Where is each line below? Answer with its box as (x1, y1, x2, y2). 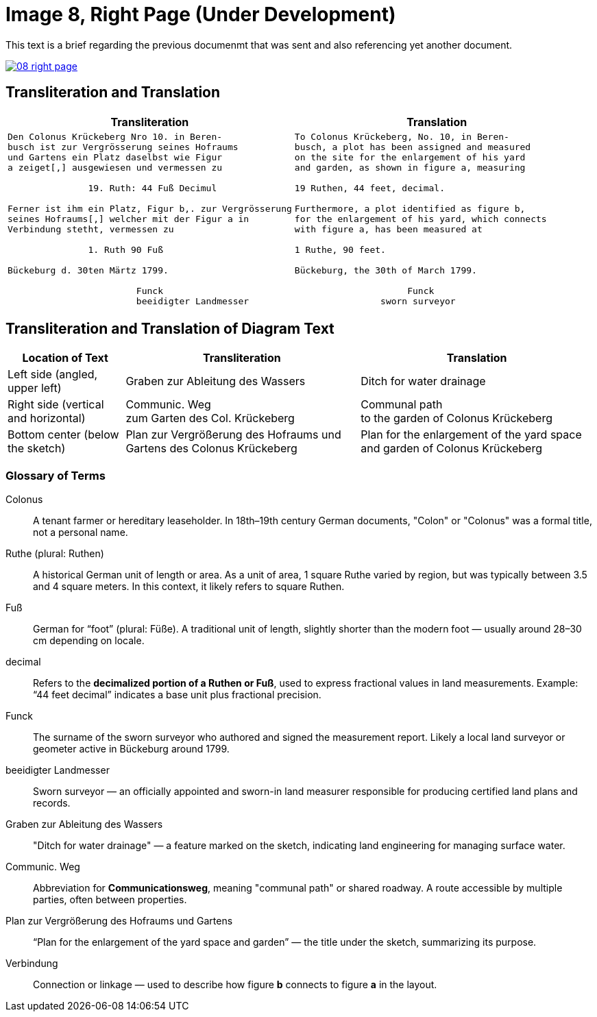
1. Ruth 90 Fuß (88, 244, 163, 255)
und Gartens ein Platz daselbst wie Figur (8, 151, 223, 162)
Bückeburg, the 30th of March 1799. (294, 265, 477, 275)
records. (33, 797, 71, 809)
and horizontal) (8, 411, 86, 426)
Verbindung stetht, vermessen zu (8, 223, 174, 234)
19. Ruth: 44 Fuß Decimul (88, 182, 217, 193)
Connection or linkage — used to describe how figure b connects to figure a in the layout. (33, 979, 437, 991)
